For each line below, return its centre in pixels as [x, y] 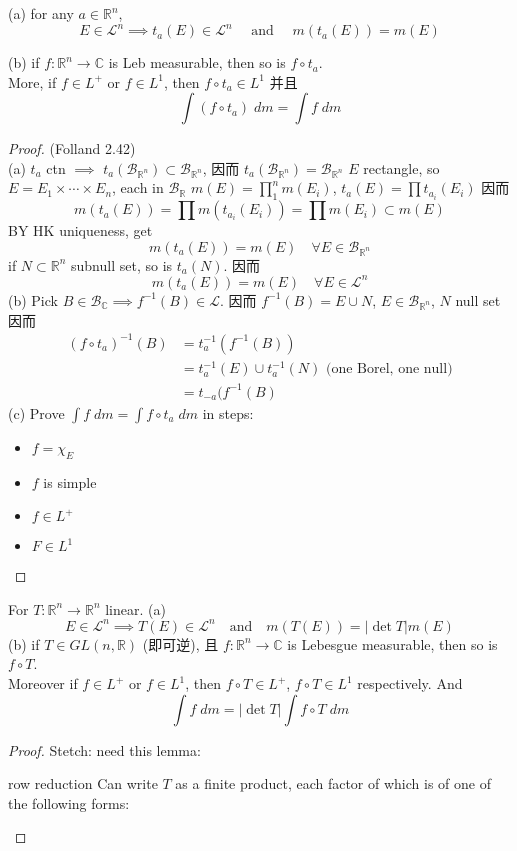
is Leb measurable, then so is [197, 62]
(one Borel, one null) [389, 369]
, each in [138, 187]
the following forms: [69, 802]
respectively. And [410, 683]
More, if [32, 81]
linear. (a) [135, 608]
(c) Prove [36, 412]
